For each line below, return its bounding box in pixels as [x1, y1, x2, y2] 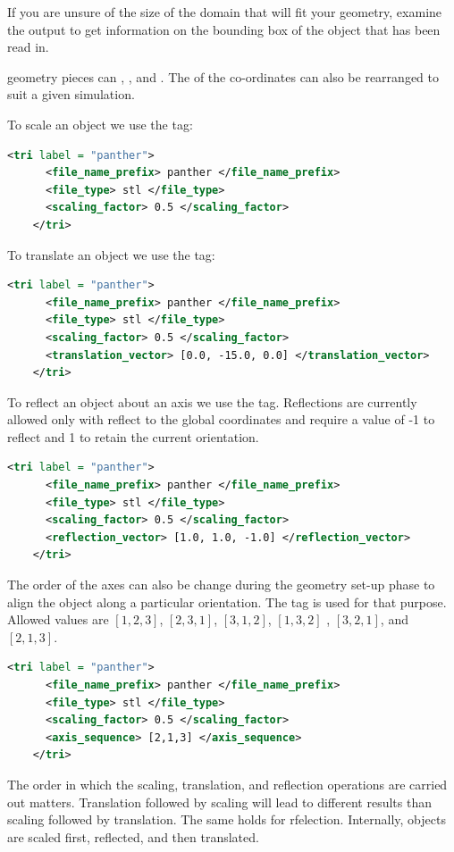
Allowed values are [7, 610, 109, 629]
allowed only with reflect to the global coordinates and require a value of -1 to [7, 410, 435, 429]
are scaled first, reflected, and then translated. [7, 827, 259, 846]
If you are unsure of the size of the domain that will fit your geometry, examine [7, 3, 442, 21]
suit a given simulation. [7, 85, 135, 104]
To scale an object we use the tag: [7, 114, 193, 133]
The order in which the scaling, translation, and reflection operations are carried [7, 774, 448, 793]
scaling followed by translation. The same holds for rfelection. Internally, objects [7, 810, 446, 829]
